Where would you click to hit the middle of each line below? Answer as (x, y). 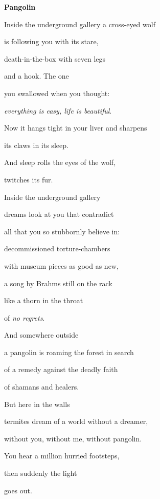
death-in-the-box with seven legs (55, 58)
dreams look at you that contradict (59, 214)
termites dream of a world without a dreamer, (76, 421)
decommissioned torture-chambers (57, 248)
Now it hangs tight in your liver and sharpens (76, 128)
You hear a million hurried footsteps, (62, 456)
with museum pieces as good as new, (61, 265)
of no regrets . (25, 317)
